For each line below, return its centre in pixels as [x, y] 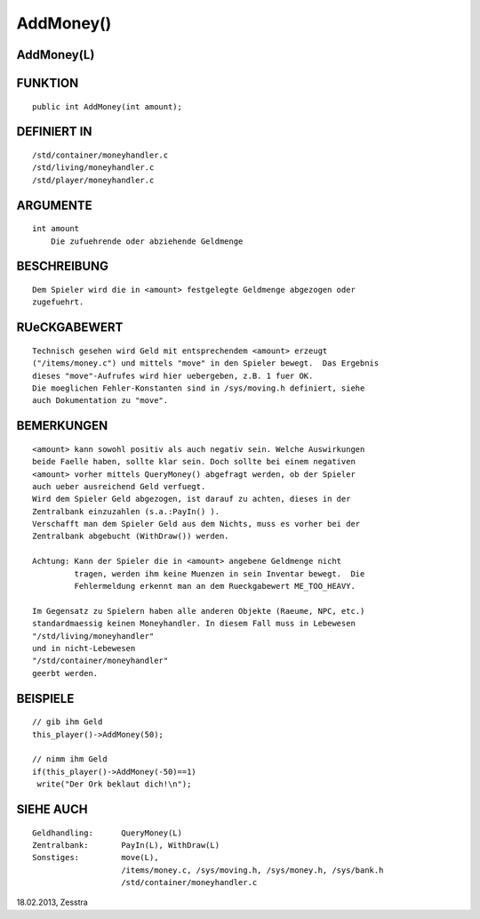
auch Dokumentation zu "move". [100, 401]
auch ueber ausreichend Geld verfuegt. [119, 486]
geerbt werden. [65, 673]
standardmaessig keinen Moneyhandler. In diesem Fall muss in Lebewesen [194, 624]
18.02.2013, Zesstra [52, 902]
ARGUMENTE [54, 205]
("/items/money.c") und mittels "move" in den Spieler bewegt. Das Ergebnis [206, 363]
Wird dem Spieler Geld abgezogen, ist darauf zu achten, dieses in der [192, 499]
